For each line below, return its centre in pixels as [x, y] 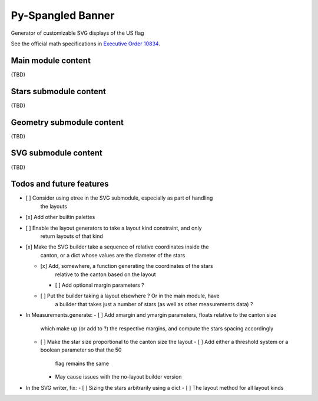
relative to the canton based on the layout [105, 274]
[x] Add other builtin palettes [60, 217]
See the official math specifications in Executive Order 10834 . [85, 44]
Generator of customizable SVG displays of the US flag [77, 33]
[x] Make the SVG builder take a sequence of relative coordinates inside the [117, 247]
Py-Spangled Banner [63, 15]
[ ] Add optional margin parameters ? [100, 285]
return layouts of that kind [72, 236]
